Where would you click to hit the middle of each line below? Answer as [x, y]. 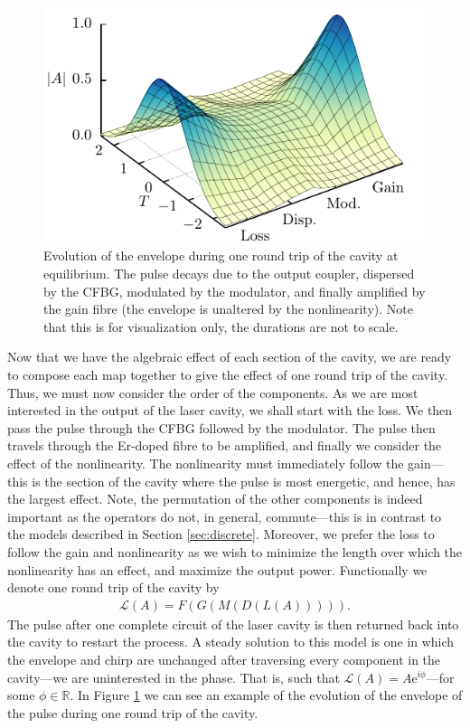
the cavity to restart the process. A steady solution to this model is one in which [231, 642]
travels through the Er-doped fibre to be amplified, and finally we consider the [225, 445]
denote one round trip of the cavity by [113, 587]
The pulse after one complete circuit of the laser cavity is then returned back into [233, 624]
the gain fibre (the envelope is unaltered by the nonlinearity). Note [228, 309]
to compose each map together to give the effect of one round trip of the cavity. [228, 375]
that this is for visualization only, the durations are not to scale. [221, 326]
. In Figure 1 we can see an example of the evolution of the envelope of [266, 695]
